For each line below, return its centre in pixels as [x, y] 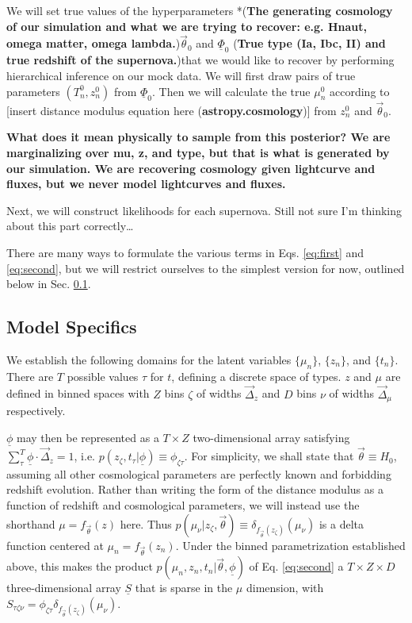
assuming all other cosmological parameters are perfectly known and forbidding [199, 473]
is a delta [341, 523]
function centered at [55, 545]
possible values [103, 376]
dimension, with [285, 588]
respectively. [36, 411]
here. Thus [146, 523]
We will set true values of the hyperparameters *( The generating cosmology [200, 10]
